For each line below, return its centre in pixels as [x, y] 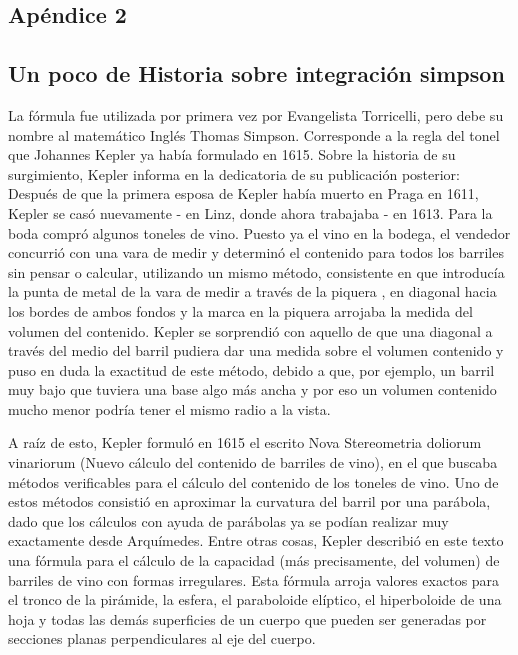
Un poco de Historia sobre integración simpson [256, 73]
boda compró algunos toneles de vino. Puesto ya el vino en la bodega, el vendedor [259, 232]
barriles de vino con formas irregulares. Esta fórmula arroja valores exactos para [254, 579]
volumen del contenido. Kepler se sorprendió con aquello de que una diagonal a [250, 330]
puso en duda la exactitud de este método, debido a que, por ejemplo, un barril [251, 369]
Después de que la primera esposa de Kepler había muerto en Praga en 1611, [243, 193]
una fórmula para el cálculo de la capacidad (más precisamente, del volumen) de [254, 560]
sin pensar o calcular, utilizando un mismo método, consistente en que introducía [256, 271]
